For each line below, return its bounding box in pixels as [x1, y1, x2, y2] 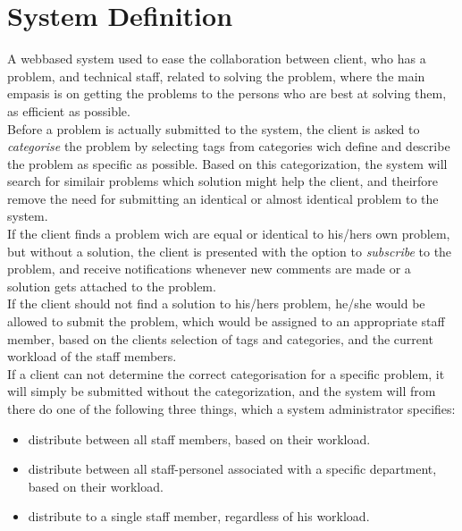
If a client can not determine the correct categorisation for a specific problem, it [7, 364, 445, 383]
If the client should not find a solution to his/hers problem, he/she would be [7, 294, 425, 313]
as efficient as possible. [7, 101, 130, 120]
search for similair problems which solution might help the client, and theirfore [7, 172, 439, 190]
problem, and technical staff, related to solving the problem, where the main [7, 66, 425, 85]
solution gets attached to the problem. [7, 276, 216, 295]
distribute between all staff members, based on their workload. [28, 429, 371, 448]
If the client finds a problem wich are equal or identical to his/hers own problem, [7, 224, 450, 243]
